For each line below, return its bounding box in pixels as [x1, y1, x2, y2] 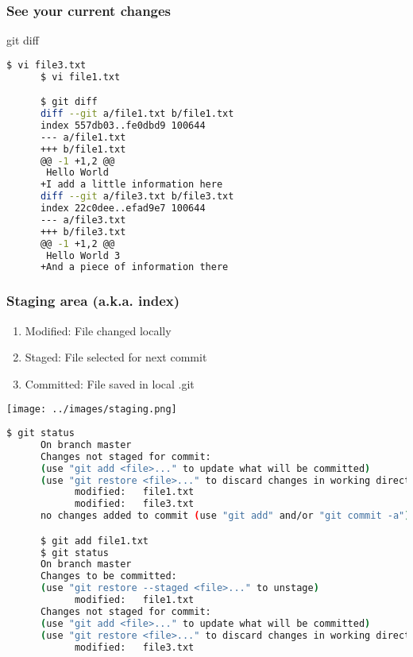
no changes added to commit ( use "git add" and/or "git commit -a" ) [40, 510, 411, 522]
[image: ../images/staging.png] [6, 404, 177, 415]
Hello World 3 [46, 249, 121, 261]
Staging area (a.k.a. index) [6, 291, 180, 311]
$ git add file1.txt [40, 535, 149, 547]
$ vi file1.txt [40, 71, 121, 83]
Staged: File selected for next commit [25, 349, 207, 365]
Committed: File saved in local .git [25, 375, 195, 392]
